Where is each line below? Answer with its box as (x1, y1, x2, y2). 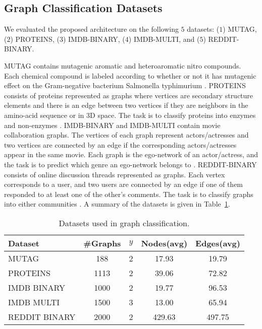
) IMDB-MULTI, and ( (128, 33, 200, 44)
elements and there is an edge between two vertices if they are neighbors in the (4, 100, 248, 110)
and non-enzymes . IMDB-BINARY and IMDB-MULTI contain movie (4, 119, 221, 130)
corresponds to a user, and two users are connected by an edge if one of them (4, 179, 243, 189)
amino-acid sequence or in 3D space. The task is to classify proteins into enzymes (4, 109, 256, 120)
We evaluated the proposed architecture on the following (4, 24, 179, 34)
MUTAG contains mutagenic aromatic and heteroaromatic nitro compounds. (4, 60, 241, 71)
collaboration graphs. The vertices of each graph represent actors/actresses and (4, 129, 249, 140)
